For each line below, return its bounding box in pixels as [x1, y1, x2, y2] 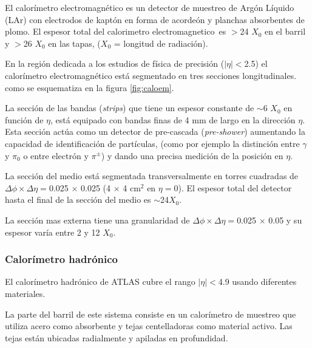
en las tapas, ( [48, 36, 101, 49]
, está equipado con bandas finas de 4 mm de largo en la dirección [50, 113, 296, 126]
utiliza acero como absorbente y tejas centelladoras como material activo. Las [5, 319, 293, 332]
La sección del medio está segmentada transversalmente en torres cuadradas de [5, 169, 299, 182]
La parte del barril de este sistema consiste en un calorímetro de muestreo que [5, 307, 296, 320]
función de [5, 113, 44, 126]
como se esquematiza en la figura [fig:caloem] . [5, 81, 174, 94]
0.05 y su [268, 213, 302, 226]
